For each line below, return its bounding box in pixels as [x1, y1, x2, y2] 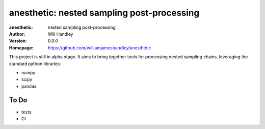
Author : [9, 31, 26, 37]
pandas [21, 83, 37, 89]
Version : [9, 38, 27, 44]
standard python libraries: [9, 61, 61, 66]
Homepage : [9, 44, 34, 51]
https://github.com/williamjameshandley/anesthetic [48, 44, 152, 51]
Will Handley [48, 31, 74, 37]
